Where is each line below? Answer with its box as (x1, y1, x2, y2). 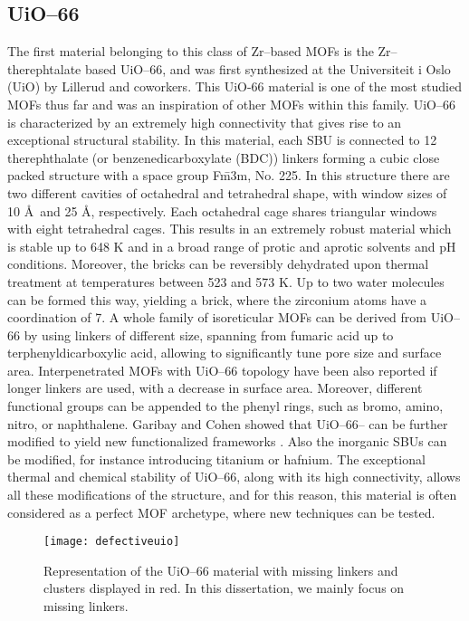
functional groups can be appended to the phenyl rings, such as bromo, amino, (7, 396, 444, 416)
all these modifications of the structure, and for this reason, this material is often (7, 485, 457, 504)
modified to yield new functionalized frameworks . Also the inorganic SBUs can (7, 432, 447, 451)
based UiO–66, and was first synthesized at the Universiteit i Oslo (84, 59, 451, 78)
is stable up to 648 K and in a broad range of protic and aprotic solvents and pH (7, 236, 456, 255)
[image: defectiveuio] (43, 535, 180, 549)
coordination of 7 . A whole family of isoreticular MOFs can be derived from (7, 308, 426, 327)
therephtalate (7, 59, 81, 78)
